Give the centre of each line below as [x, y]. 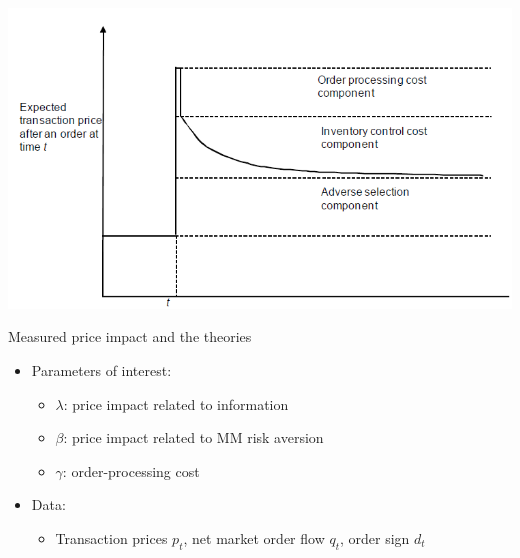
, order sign [375, 537]
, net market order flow [254, 537]
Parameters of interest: [101, 369]
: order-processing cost [131, 470]
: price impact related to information [176, 403]
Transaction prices [111, 537]
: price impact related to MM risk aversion [193, 437]
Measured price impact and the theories [130, 336]
